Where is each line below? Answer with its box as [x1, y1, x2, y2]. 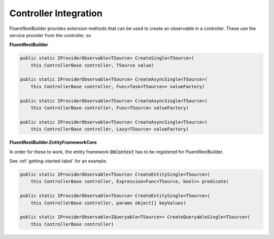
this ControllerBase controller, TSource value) [30, 62, 154, 68]
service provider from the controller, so [9, 32, 91, 38]
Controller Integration [9, 8, 102, 19]
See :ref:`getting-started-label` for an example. [9, 158, 108, 164]
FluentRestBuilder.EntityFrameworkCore [9, 140, 97, 146]
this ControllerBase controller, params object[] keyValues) [30, 200, 186, 206]
